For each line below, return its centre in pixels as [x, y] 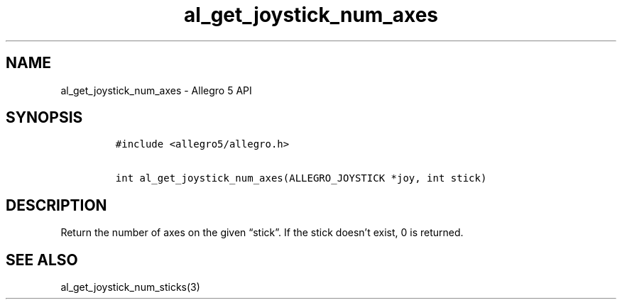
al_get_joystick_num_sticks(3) [130, 287]
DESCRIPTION [56, 205]
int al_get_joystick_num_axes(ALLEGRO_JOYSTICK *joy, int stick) [301, 178]
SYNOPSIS [44, 118]
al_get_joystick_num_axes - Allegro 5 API [156, 90]
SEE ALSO [42, 260]
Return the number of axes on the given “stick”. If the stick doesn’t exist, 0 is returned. [262, 233]
